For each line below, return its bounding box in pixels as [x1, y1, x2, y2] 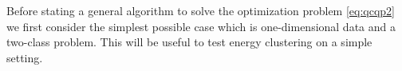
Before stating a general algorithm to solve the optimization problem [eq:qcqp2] [6, 2, 396, 18]
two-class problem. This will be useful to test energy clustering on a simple [6, 34, 372, 50]
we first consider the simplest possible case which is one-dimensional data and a [6, 18, 396, 34]
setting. [6, 49, 43, 65]
